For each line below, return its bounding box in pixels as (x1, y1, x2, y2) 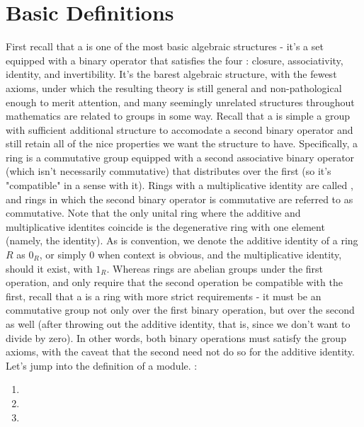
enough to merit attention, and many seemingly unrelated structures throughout (6, 94, 355, 109)
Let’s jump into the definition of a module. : (6, 358, 198, 372)
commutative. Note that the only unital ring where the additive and (6, 205, 301, 220)
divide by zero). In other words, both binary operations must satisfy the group (6, 330, 346, 345)
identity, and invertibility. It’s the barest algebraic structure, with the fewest (6, 67, 337, 81)
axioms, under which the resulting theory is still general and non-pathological (6, 80, 342, 95)
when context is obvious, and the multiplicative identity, (97, 247, 342, 262)
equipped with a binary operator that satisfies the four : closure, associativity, (6, 52, 343, 67)
